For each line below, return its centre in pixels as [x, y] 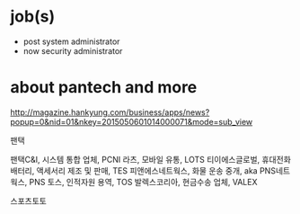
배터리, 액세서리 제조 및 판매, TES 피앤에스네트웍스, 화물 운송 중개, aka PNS [143, 170]
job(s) [33, 17]
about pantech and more [104, 88]
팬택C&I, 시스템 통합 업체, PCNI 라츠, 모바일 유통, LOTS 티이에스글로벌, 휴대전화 [150, 159]
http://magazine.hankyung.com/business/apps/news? [110, 112]
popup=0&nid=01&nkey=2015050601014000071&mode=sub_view [132, 121]
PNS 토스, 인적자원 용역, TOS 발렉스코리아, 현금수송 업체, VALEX [143, 182]
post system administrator [71, 41]
